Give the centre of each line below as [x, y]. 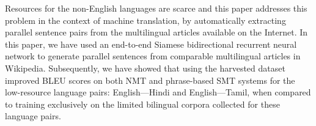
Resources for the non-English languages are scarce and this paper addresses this [156, 8]
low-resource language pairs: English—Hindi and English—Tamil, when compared [158, 92]
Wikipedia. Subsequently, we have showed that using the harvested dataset [145, 68]
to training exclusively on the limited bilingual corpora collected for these [142, 104]
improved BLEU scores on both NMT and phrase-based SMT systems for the [150, 80]
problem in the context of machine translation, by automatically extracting [145, 20]
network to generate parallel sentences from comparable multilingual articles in [153, 56]
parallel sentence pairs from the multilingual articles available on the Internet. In [156, 32]
